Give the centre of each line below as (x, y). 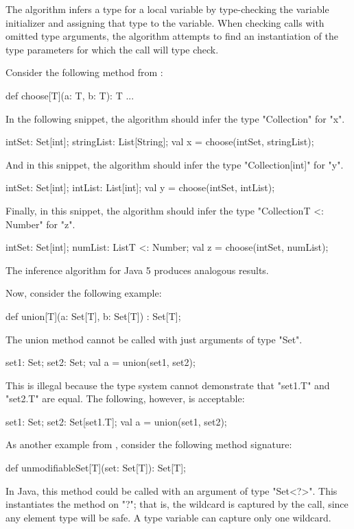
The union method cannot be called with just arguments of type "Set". (154, 339)
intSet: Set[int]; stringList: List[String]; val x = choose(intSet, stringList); (160, 142)
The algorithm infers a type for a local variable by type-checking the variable (167, 9)
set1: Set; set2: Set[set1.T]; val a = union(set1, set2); (116, 421)
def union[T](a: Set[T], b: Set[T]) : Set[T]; (93, 316)
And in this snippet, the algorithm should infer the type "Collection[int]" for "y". (175, 164)
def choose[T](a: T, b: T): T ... (70, 95)
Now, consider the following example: (84, 293)
